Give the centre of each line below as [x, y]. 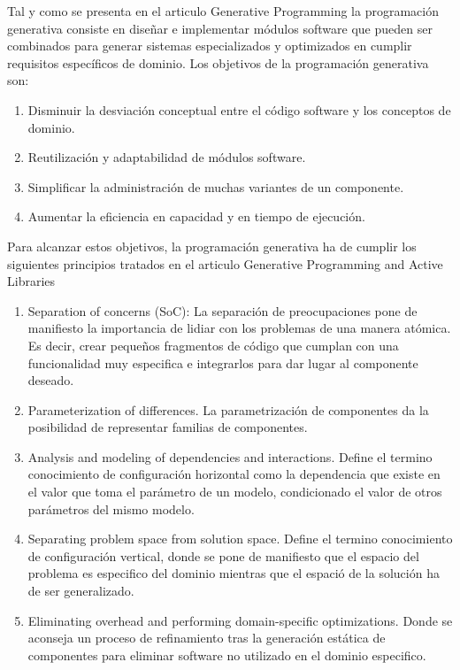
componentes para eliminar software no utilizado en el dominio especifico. [227, 655]
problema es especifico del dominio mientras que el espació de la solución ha [234, 573]
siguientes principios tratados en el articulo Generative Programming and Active [225, 263]
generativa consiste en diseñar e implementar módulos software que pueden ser [220, 28]
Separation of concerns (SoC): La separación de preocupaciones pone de [222, 310]
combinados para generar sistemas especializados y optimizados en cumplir [210, 46]
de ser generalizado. [81, 591]
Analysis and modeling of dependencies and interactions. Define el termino [230, 456]
